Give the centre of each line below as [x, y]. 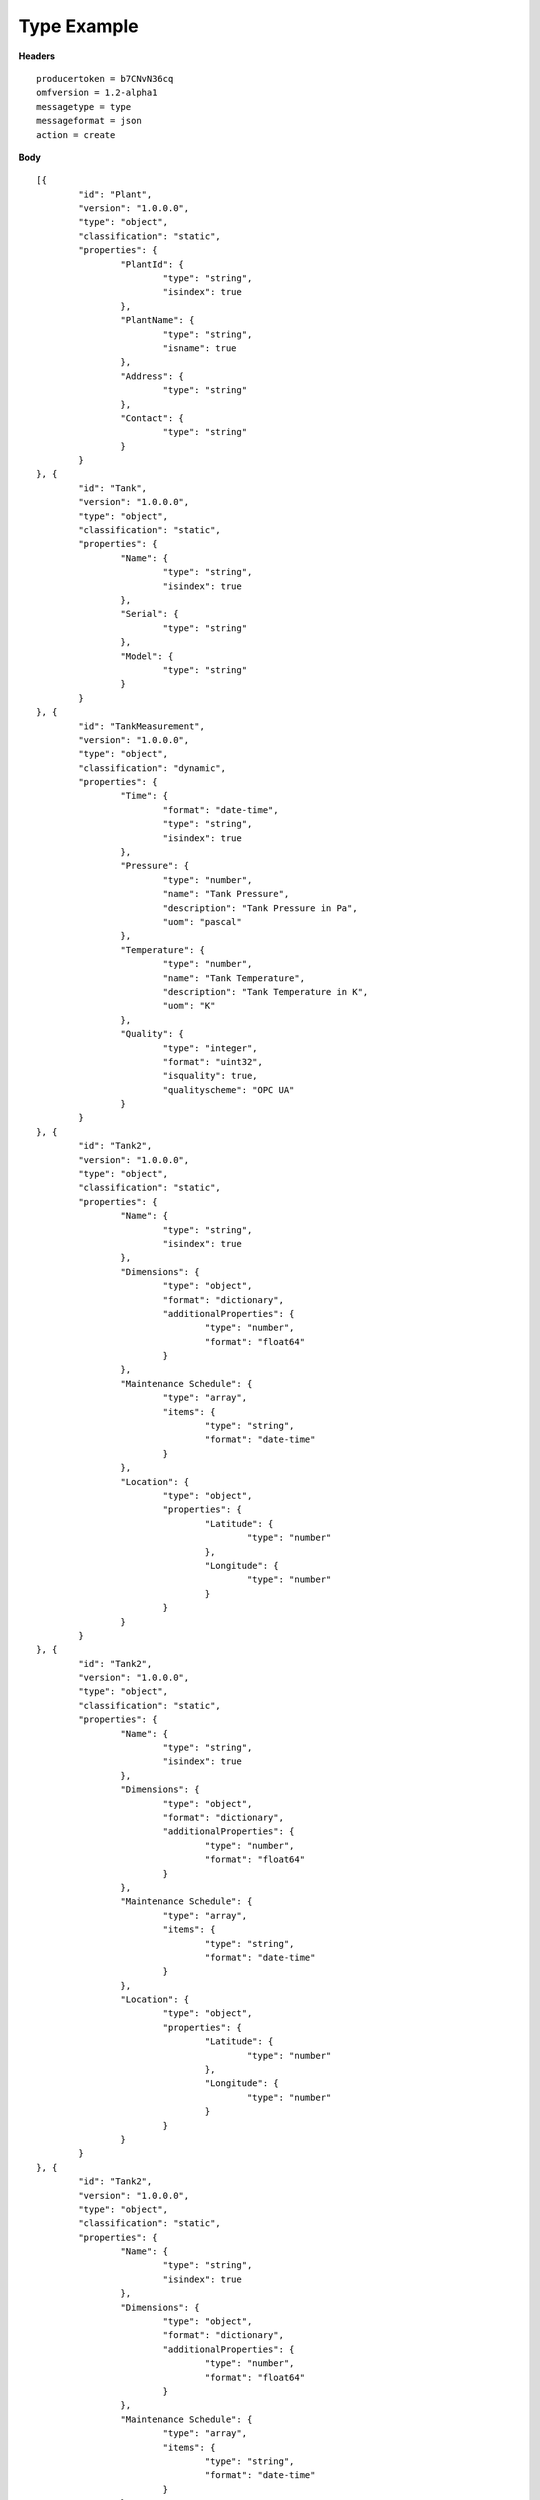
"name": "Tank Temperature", [233, 978]
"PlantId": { [152, 264]
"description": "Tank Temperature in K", [265, 991]
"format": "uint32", [213, 1061]
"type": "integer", [210, 1048]
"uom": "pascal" [202, 921]
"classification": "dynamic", [152, 768]
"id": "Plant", [115, 194]
